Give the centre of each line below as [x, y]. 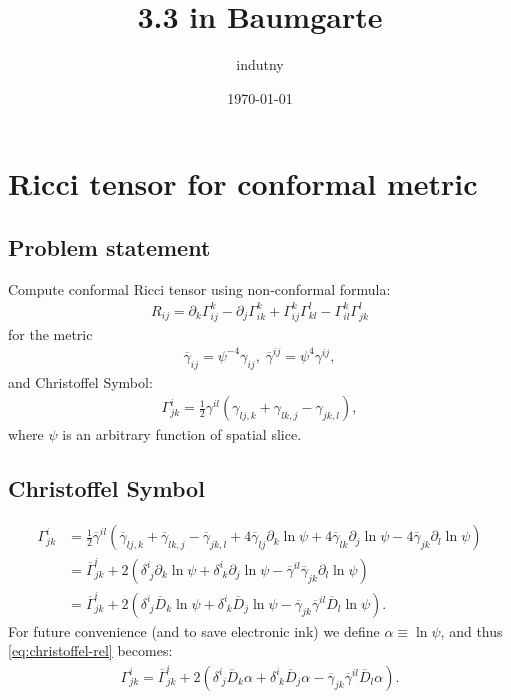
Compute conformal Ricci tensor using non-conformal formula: [199, 288]
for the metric [50, 333]
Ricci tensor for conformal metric [243, 183]
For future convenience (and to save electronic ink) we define [194, 630]
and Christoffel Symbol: [80, 381]
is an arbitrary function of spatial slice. [182, 434]
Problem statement [109, 246]
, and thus [471, 630]
